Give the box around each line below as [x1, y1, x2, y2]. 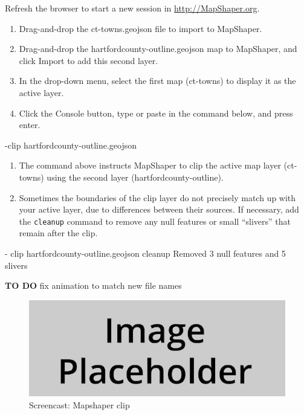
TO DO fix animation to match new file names [5, 279, 182, 292]
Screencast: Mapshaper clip [29, 398, 130, 411]
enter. [19, 118, 40, 131]
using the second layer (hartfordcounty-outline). [47, 170, 224, 183]
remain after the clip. [19, 227, 98, 239]
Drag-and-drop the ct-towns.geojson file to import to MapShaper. [19, 22, 262, 34]
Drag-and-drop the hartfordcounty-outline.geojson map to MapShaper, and [19, 42, 297, 55]
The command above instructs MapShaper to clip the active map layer [19, 159, 281, 172]
